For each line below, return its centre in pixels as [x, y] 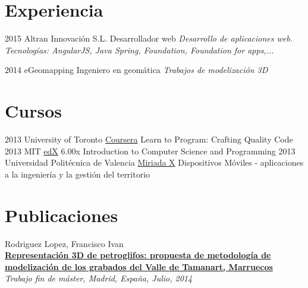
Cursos [33, 111]
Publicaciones [62, 215]
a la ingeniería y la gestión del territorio [78, 174]
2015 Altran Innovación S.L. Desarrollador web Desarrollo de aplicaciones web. [149, 38]
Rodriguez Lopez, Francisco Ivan [64, 243]
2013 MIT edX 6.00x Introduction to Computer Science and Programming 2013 [150, 151]
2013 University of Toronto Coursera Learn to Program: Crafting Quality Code [149, 139]
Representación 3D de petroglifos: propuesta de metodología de [138, 255]
